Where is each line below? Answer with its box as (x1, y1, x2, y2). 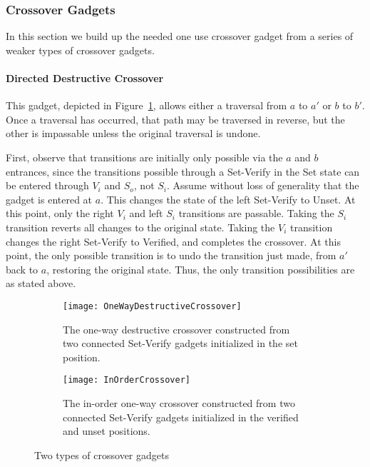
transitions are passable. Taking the (178, 206, 334, 221)
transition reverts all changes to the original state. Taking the (6, 219, 275, 234)
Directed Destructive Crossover (6, 71, 164, 85)
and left (129, 206, 163, 221)
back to (6, 261, 38, 276)
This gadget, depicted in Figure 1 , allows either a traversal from (6, 98, 287, 113)
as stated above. (6, 276, 76, 291)
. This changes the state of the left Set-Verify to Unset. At (101, 191, 356, 206)
